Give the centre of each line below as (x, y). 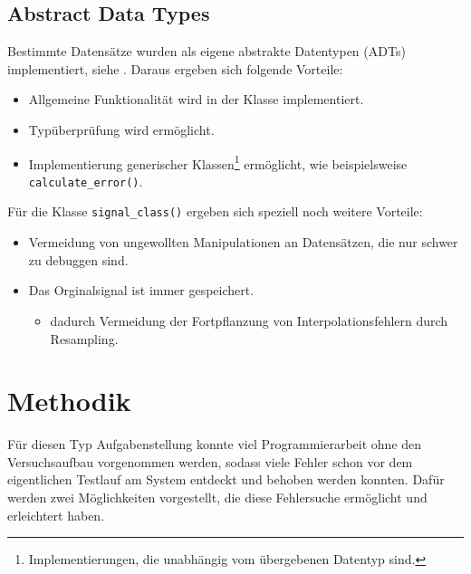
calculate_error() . (86, 181)
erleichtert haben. (56, 515)
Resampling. (84, 338)
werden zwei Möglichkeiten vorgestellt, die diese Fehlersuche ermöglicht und (217, 497)
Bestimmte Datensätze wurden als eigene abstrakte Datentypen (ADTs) (207, 51)
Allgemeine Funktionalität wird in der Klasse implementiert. (196, 99)
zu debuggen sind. (78, 259)
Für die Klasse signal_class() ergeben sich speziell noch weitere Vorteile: (215, 211)
